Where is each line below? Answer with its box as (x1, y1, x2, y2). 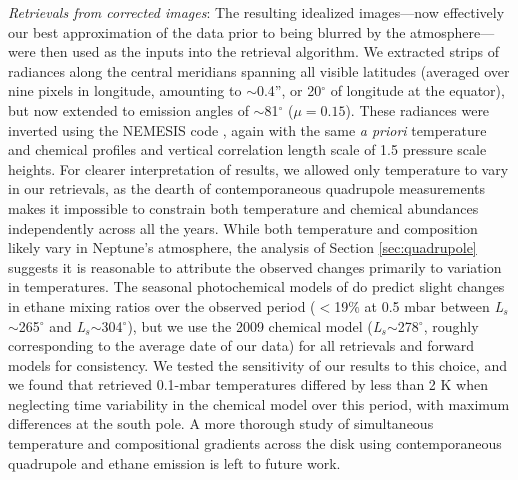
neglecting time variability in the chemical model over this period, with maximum (8, 393, 510, 414)
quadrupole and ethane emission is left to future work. (8, 452, 341, 473)
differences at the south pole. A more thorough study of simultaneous (8, 413, 434, 434)
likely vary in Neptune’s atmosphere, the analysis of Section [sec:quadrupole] (8, 237, 477, 258)
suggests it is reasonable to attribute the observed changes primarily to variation (8, 256, 502, 277)
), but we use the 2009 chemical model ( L (127, 315, 382, 336)
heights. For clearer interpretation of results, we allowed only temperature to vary (8, 158, 509, 179)
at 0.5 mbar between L (364, 295, 504, 316)
